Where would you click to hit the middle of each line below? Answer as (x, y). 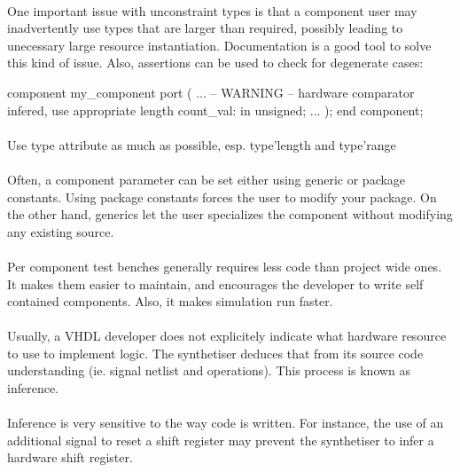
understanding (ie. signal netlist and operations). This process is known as (209, 370)
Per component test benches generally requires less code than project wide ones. (225, 266)
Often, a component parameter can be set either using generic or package (207, 179)
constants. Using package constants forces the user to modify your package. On (222, 197)
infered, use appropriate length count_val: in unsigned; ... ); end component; (215, 110)
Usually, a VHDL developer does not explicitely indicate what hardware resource (227, 336)
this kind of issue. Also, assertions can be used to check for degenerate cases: (215, 63)
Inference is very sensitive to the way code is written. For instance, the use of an (226, 423)
